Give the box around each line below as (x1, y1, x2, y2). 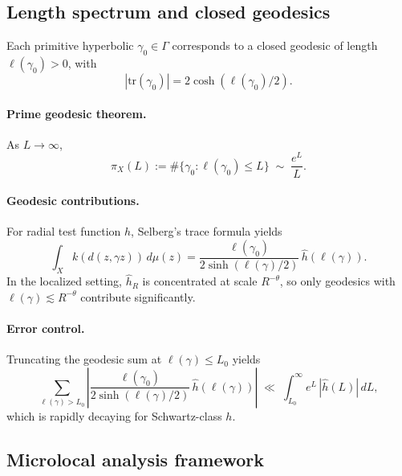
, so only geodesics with (279, 273, 396, 289)
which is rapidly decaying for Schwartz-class (6, 407, 222, 424)
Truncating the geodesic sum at (6, 351, 162, 367)
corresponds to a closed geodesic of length (172, 37, 378, 54)
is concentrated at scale (142, 273, 258, 289)
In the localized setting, (6, 273, 122, 289)
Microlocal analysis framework (6, 446, 265, 471)
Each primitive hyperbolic (6, 37, 134, 54)
